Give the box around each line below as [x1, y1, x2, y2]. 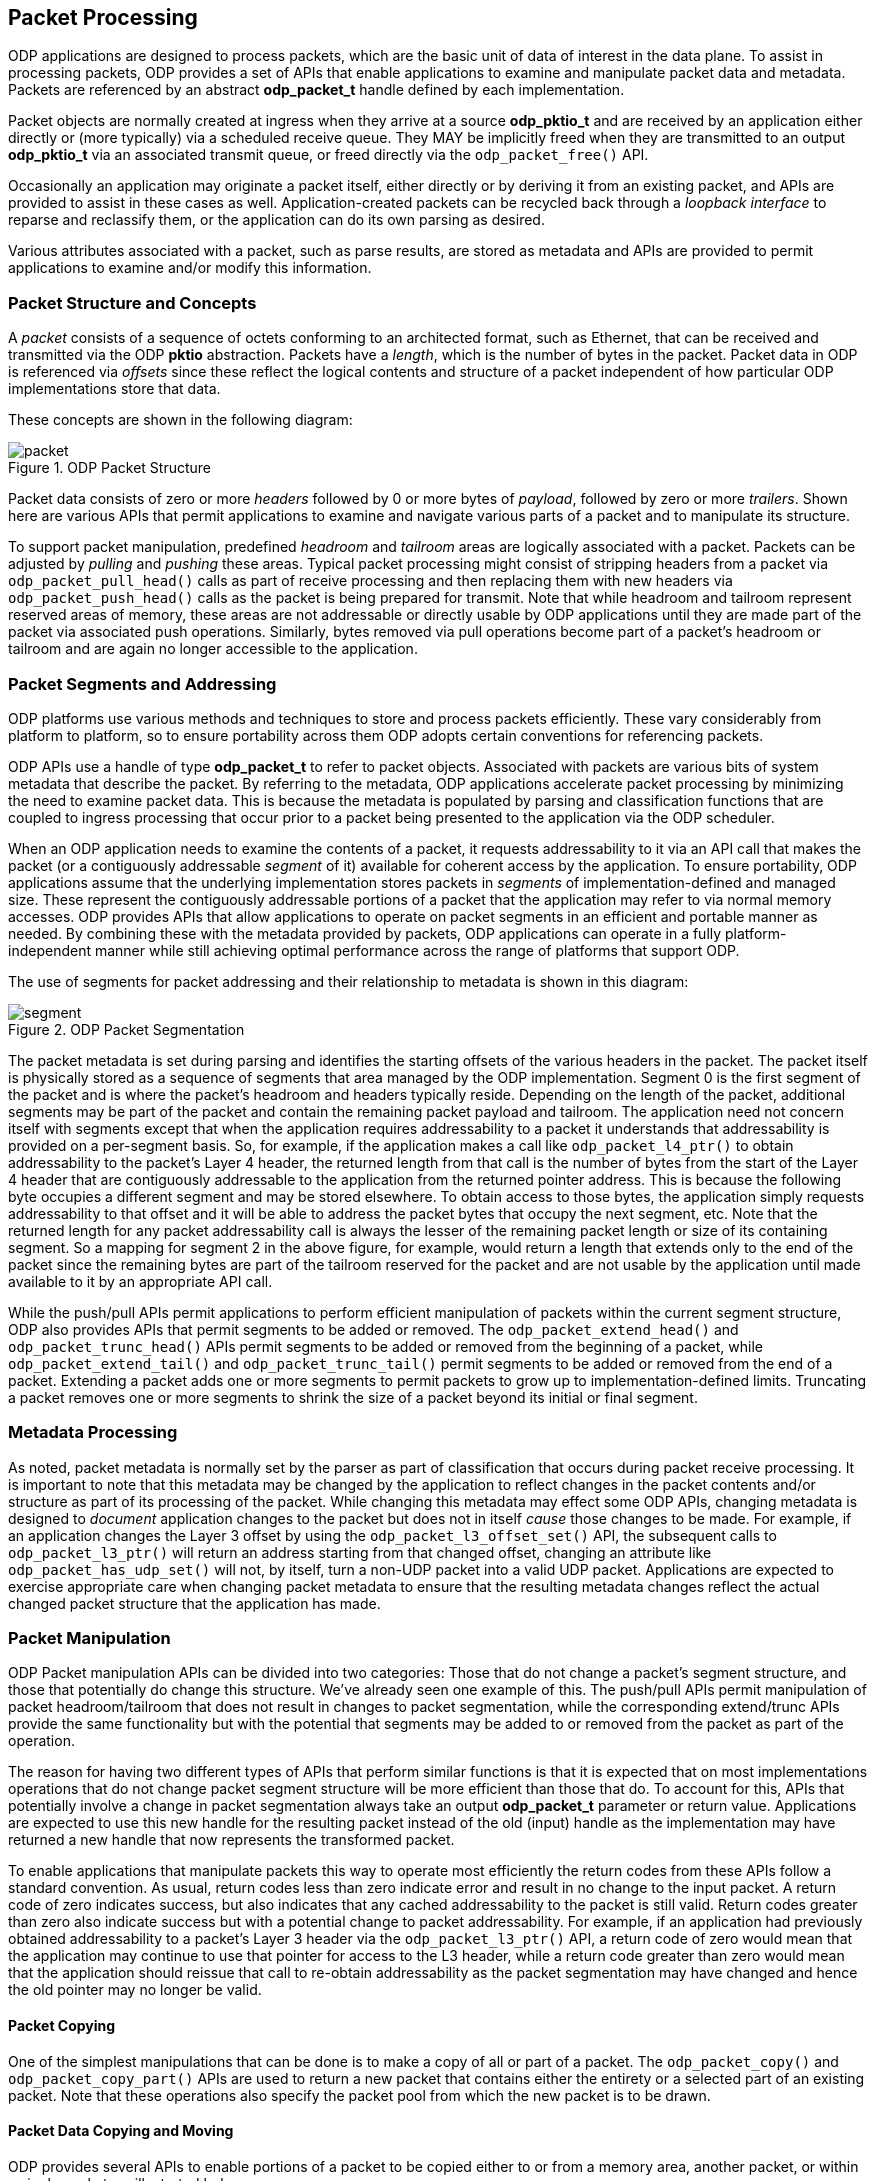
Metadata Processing [8, 1422, 178, 1443]
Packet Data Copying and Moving [8, 2122, 234, 2140]
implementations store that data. [8, 380, 221, 398]
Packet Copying [8, 2017, 116, 2035]
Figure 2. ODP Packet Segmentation [8, 1020, 245, 1038]
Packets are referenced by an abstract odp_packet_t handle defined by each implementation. [8, 81, 625, 99]
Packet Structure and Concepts [8, 292, 257, 313]
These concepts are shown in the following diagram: [8, 411, 353, 429]
